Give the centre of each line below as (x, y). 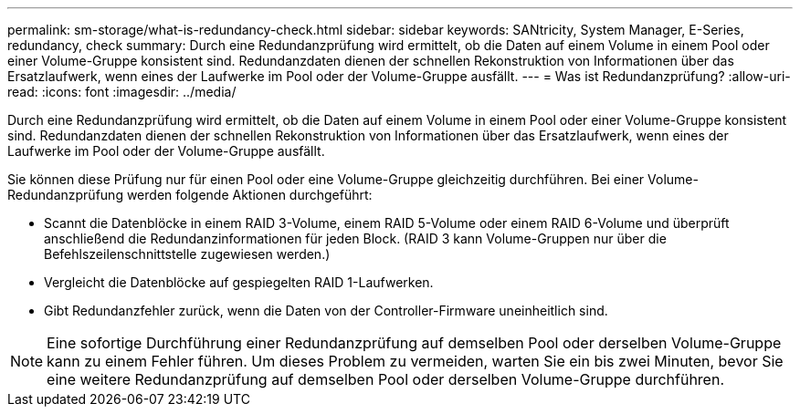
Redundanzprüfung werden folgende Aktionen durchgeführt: (190, 195)
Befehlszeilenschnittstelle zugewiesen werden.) (187, 254)
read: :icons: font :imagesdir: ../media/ (122, 92)
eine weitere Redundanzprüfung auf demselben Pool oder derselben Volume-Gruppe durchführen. (386, 379)
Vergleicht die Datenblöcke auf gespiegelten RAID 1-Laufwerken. (239, 282)
